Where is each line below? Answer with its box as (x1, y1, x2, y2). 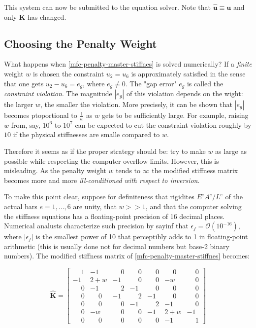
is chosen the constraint (33, 68, 104, 78)
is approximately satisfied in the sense (131, 68, 246, 78)
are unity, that (73, 201, 117, 212)
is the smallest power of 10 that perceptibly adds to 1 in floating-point (35, 231, 248, 242)
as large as (215, 146, 247, 156)
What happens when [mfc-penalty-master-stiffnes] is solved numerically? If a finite (4, 59, 252, 69)
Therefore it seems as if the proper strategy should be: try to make (4, 146, 206, 156)
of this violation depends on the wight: (126, 88, 243, 99)
